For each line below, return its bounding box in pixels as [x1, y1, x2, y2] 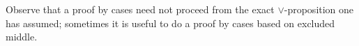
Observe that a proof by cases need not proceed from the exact [6, 2, 275, 16]
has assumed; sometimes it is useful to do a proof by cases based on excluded [6, 15, 335, 30]
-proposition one [284, 2, 354, 16]
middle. [6, 29, 38, 44]
